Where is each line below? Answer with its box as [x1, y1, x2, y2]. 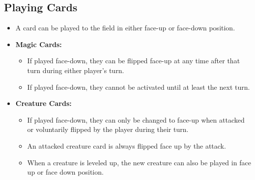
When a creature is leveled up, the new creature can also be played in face [27, 157, 251, 167]
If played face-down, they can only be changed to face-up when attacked [27, 114, 245, 125]
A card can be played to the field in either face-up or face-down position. [15, 23, 235, 33]
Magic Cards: [15, 39, 62, 49]
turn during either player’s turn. [27, 65, 124, 75]
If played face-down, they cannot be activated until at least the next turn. [27, 81, 250, 92]
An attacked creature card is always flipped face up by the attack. [27, 140, 226, 151]
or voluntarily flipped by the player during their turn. [27, 124, 189, 134]
